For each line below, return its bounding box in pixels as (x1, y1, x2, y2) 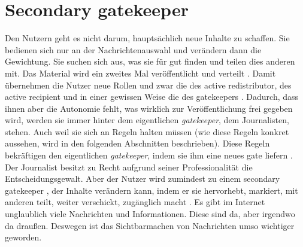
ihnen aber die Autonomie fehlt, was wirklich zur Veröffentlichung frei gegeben (5, 102, 293, 114)
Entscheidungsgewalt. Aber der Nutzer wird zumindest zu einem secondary (5, 172, 280, 185)
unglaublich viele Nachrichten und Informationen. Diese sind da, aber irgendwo (5, 208, 295, 220)
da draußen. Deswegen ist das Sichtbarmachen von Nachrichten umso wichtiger (5, 219, 295, 231)
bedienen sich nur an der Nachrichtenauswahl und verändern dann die (5, 43, 262, 56)
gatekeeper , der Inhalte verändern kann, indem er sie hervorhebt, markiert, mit (5, 184, 298, 196)
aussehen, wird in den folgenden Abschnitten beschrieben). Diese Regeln (5, 137, 270, 150)
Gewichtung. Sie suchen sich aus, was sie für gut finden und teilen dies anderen (5, 55, 295, 68)
